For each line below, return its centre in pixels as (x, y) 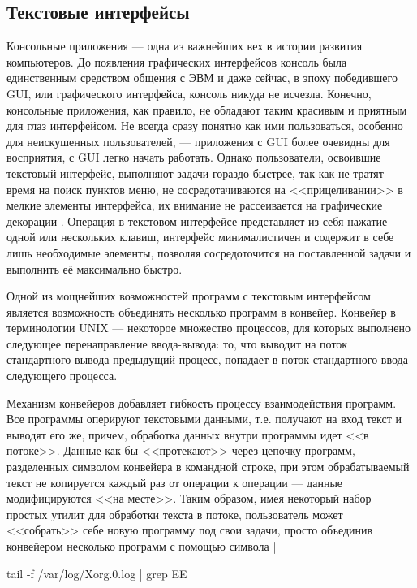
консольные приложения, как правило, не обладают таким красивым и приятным (207, 109)
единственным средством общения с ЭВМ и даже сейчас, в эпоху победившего (202, 78)
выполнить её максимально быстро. (95, 268)
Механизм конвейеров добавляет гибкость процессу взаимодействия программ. (202, 402)
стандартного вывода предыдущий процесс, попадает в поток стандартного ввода (207, 359)
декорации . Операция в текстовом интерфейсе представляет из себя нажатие (197, 220)
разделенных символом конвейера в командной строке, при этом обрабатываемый (208, 467)
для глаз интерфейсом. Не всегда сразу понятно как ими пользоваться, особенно (205, 125)
